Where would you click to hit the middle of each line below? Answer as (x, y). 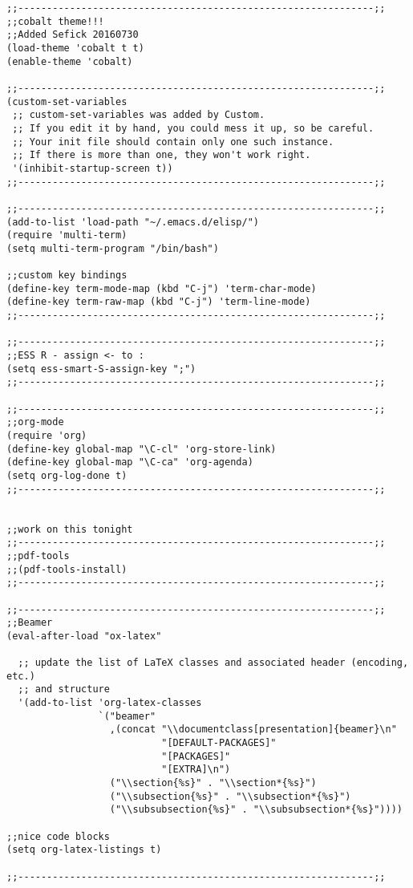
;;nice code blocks (58, 836)
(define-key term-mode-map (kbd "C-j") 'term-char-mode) (162, 288)
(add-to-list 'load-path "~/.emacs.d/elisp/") (133, 222)
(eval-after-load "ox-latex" (84, 636)
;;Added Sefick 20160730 (73, 35)
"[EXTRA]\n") (196, 770)
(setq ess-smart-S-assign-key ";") (101, 369)
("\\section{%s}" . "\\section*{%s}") (213, 783)
